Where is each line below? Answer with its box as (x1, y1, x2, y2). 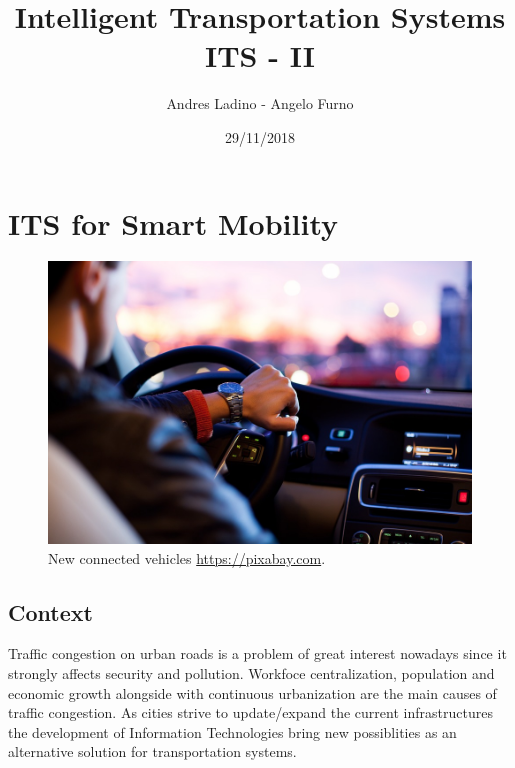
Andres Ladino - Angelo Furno (166, 93, 354, 114)
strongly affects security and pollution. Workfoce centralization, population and (8, 663, 495, 684)
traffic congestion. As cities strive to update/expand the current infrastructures (8, 702, 493, 723)
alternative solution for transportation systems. (8, 741, 297, 762)
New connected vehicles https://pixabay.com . (48, 547, 326, 568)
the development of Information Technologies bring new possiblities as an (8, 721, 457, 742)
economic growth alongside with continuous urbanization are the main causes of (8, 682, 497, 703)
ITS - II (205, 35, 315, 76)
